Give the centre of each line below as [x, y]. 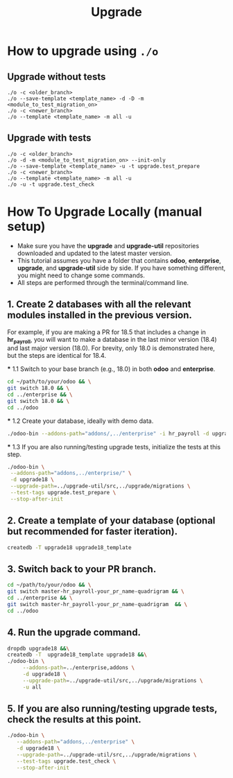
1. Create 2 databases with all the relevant [99, 305]
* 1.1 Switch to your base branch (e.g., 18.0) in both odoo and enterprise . [111, 369]
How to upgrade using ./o [83, 51]
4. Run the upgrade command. [74, 633]
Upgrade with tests [49, 138]
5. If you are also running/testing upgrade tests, [112, 709]
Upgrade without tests [57, 77]
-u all [32, 687]
